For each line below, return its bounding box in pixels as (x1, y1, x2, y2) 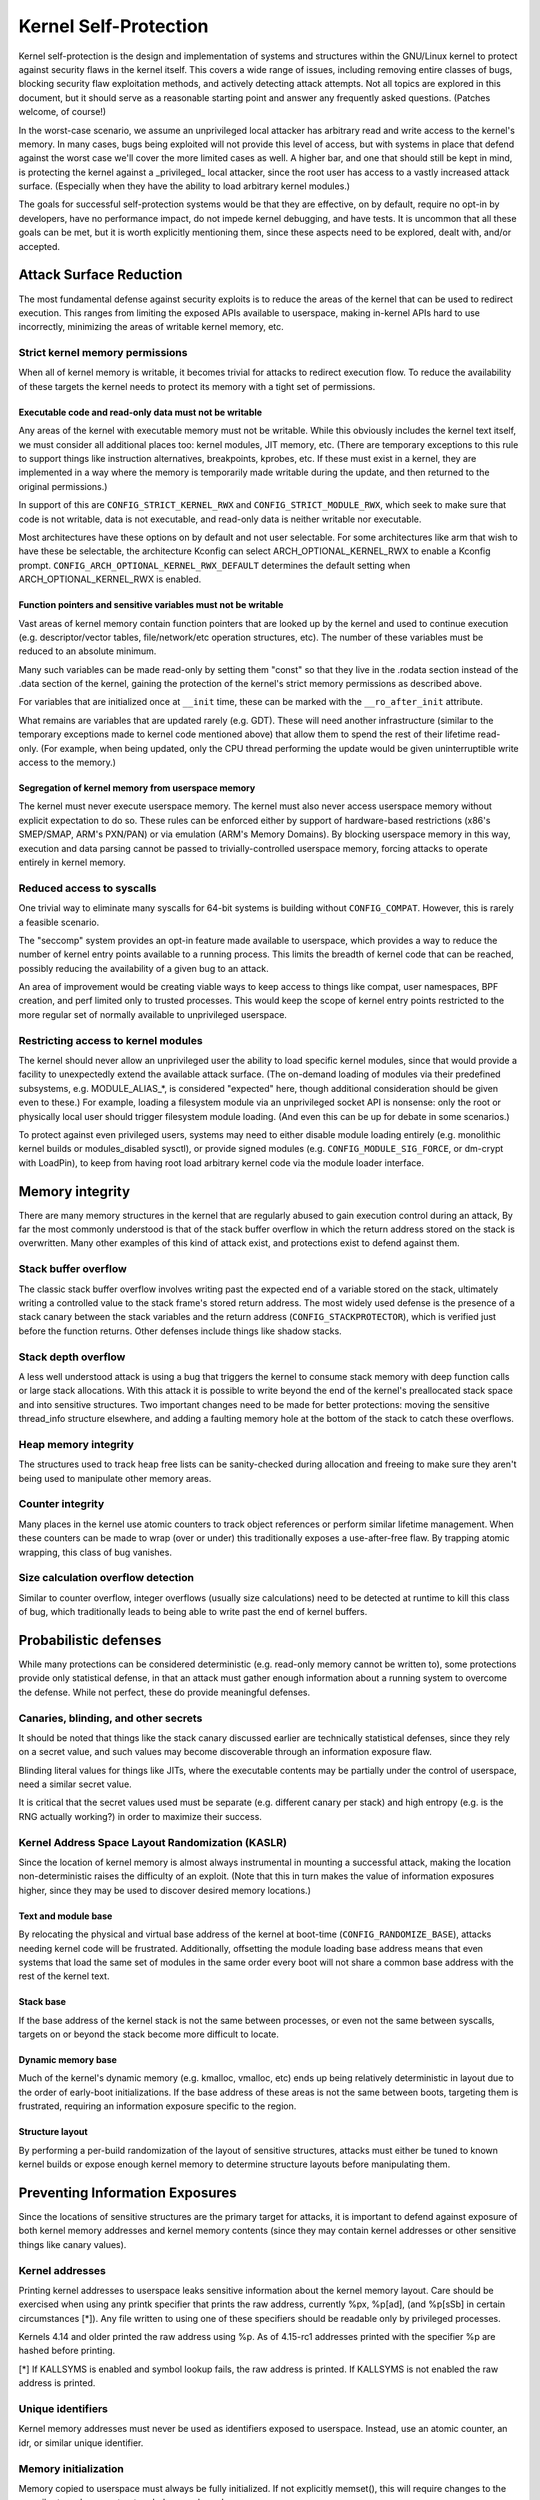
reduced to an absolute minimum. (18, 645, 157, 657)
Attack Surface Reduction (18, 266, 183, 284)
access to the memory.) (18, 756, 117, 769)
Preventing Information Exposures (18, 2184, 237, 2201)
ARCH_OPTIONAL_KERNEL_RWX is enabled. (18, 573, 202, 585)
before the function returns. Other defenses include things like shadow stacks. (18, 1325, 342, 1337)
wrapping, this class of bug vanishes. (18, 1546, 172, 1558)
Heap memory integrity (18, 1437, 134, 1451)
